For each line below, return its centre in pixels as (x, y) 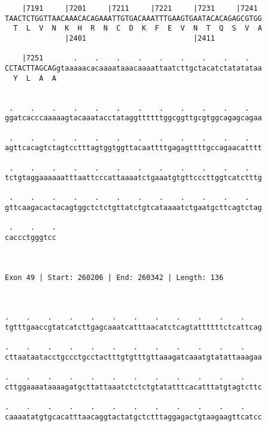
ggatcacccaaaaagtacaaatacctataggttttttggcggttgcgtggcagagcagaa (133, 118)
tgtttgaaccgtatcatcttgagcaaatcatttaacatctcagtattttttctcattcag (133, 327)
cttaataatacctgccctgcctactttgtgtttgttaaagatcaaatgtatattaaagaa (133, 357)
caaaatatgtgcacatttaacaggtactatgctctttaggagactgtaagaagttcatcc (133, 417)
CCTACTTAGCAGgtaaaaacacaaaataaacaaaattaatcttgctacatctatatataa (133, 68)
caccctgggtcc (31, 238)
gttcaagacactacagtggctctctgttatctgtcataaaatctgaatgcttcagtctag (133, 208)
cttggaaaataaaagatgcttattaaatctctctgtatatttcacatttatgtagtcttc (133, 387)
